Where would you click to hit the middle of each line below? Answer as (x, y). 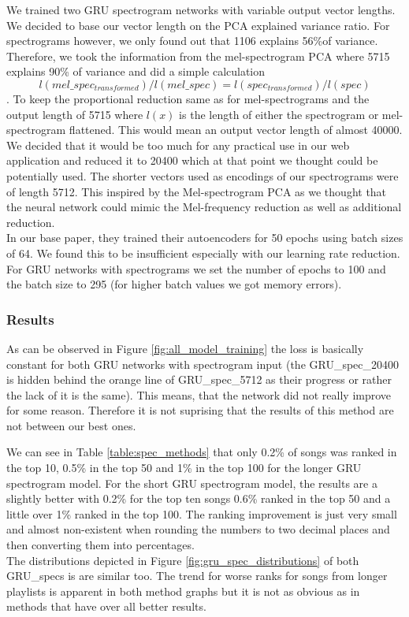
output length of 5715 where (75, 114)
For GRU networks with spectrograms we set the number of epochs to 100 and (196, 268)
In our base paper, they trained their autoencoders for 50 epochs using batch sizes (205, 238)
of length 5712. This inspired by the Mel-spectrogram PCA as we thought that (197, 191)
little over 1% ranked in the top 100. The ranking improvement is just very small (202, 513)
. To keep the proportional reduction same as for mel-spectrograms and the (188, 98)
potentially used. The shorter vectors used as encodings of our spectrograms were (203, 175)
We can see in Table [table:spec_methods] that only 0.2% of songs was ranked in (202, 452)
